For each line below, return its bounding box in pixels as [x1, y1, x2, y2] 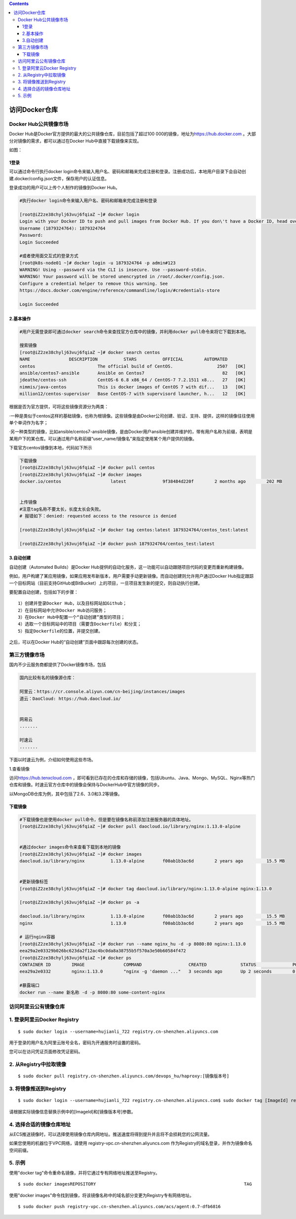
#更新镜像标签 [19, 879, 49, 885]
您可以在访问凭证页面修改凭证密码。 [9, 1049, 83, 1055]
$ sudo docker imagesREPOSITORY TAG [18, 1181, 252, 1187]
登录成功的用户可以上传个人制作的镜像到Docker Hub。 [9, 185, 120, 191]
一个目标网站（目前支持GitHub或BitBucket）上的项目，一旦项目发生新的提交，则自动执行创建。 [9, 580, 203, 586]
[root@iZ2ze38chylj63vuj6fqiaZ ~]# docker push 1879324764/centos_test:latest [19, 541, 215, 547]
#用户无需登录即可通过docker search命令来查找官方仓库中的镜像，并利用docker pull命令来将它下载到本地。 [19, 329, 249, 334]
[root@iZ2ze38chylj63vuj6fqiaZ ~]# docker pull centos [19, 465, 155, 471]
